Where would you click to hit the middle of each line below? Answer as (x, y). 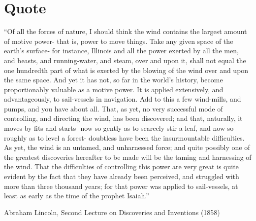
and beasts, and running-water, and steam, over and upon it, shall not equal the (125, 60)
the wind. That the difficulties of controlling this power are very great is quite (121, 166)
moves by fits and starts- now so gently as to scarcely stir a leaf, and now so (119, 128)
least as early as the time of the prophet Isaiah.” (77, 196)
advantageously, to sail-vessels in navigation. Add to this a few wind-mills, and (123, 99)
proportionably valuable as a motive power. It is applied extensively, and (114, 89)
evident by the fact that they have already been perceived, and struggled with (122, 176)
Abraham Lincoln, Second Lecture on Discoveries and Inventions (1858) (112, 212)
